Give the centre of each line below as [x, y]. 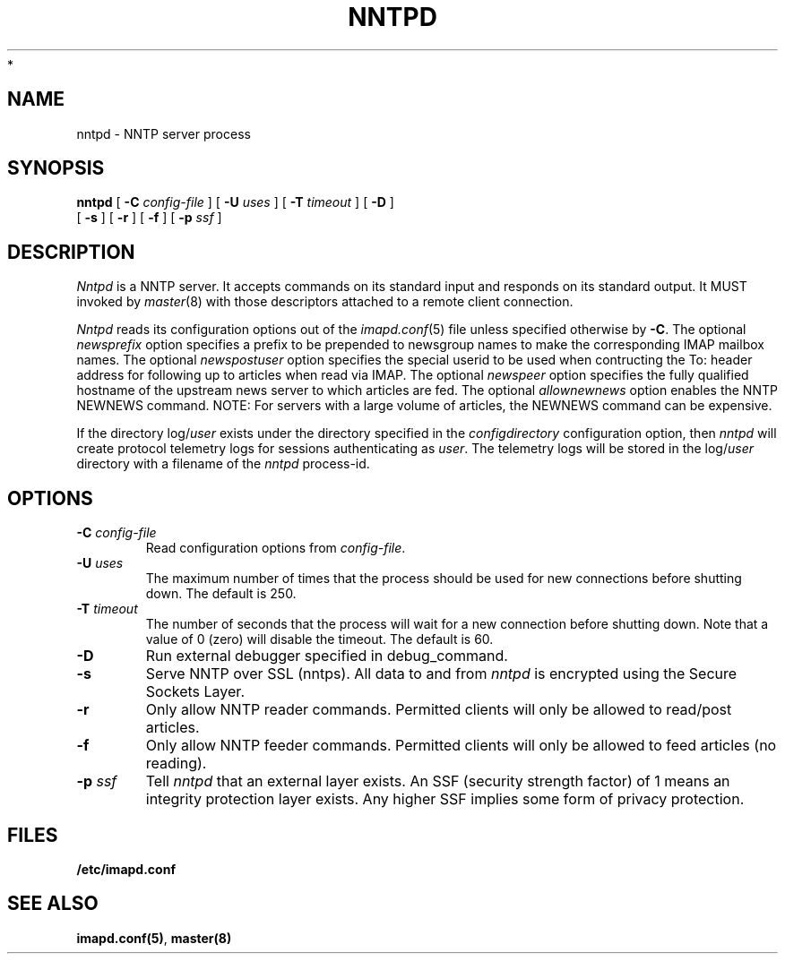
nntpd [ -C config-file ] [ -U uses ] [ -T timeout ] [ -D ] [235, 202]
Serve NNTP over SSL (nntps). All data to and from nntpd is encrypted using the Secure [441, 674]
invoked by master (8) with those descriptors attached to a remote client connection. [325, 302]
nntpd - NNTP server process [164, 133]
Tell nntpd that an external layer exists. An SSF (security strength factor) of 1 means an [438, 781]
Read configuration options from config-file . [276, 548]
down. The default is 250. [221, 594]
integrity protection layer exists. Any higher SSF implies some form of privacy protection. [445, 799]
